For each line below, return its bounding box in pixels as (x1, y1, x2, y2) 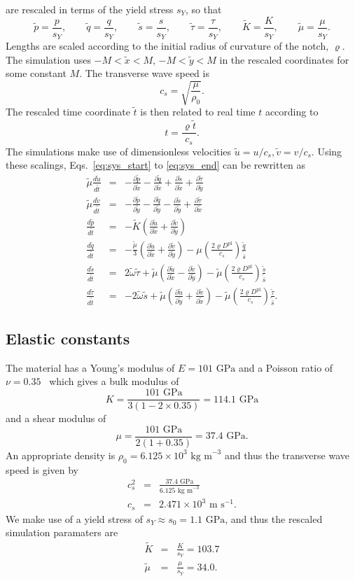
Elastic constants (6, 328, 130, 349)
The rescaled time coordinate (6, 104, 130, 119)
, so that (186, 2, 222, 16)
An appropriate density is (6, 447, 116, 462)
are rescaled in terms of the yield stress (6, 2, 174, 16)
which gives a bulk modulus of (49, 374, 179, 388)
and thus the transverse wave (224, 447, 349, 462)
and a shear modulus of (6, 411, 106, 426)
